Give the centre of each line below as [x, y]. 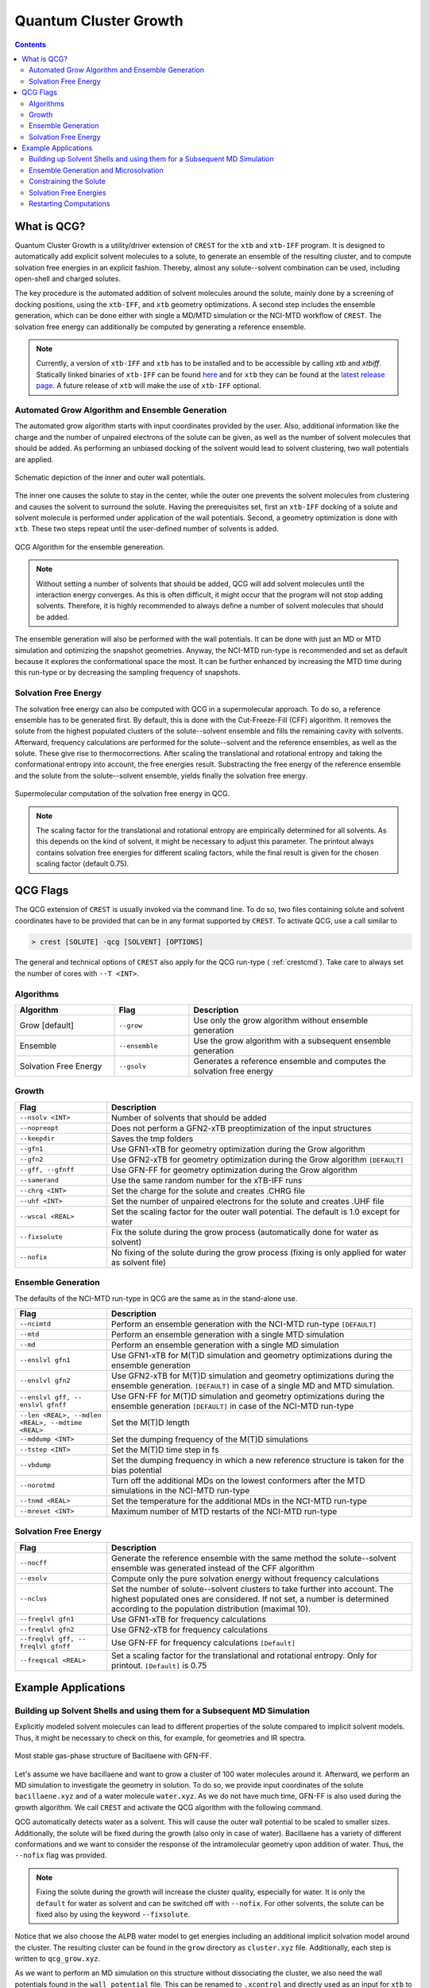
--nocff [33, 1563]
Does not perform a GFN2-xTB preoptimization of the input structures [242, 1128]
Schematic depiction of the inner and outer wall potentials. [110, 477]
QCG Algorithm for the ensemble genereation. [90, 547]
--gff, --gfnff [47, 1170]
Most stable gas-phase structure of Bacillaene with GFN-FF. [113, 1756]
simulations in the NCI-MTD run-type [181, 1490]
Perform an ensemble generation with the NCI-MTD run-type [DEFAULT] [244, 1324]
